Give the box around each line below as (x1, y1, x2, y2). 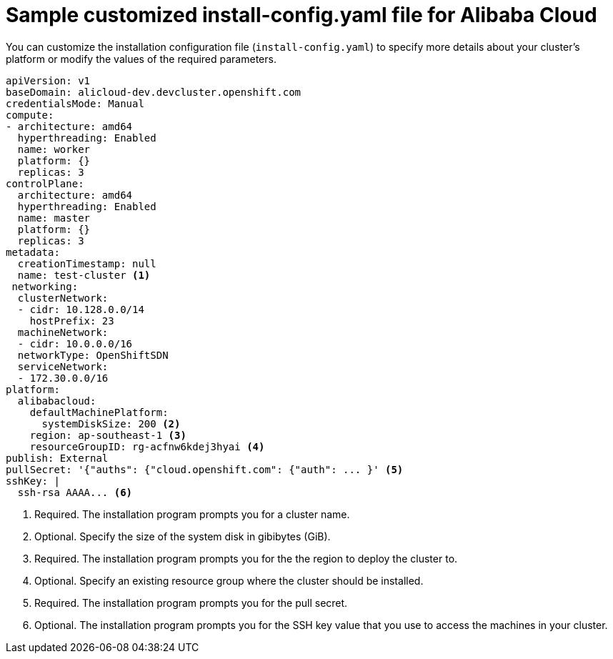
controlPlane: (6, 177, 84, 189)
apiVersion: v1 (6, 74, 91, 86)
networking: (11, 280, 79, 292)
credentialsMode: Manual (6, 97, 144, 109)
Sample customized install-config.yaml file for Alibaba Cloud (6, 3, 597, 27)
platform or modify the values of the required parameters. (6, 52, 276, 65)
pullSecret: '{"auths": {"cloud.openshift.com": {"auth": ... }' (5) (6, 463, 404, 475)
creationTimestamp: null (17, 257, 156, 269)
